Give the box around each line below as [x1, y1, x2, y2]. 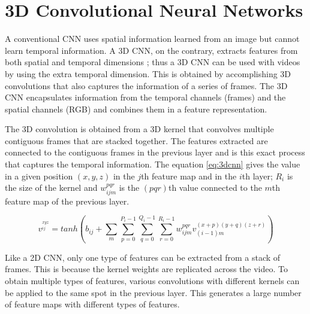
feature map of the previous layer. [5, 194, 130, 207]
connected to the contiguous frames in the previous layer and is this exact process [5, 146, 305, 158]
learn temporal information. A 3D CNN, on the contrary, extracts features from [5, 44, 298, 56]
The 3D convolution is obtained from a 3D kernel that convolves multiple [5, 123, 274, 135]
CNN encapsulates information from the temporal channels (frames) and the [5, 91, 286, 103]
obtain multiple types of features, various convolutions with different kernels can [5, 275, 300, 287]
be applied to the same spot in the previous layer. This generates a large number [5, 286, 302, 298]
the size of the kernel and [5, 181, 98, 194]
